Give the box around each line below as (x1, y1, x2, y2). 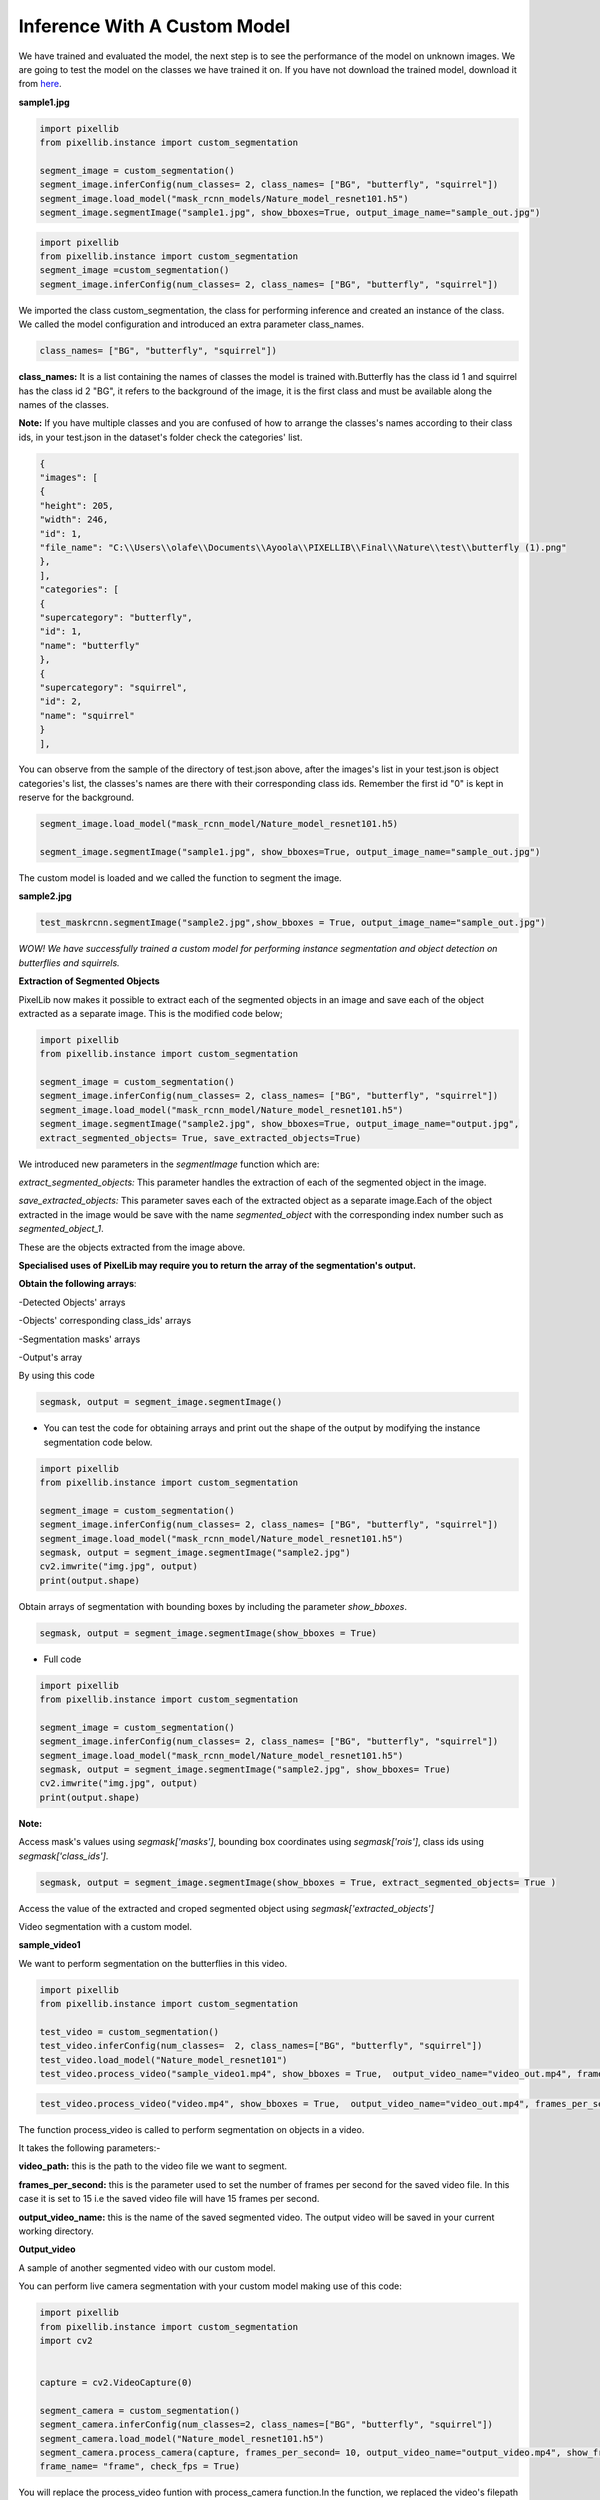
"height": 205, (39, 500, 114, 511)
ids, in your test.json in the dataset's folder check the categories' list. (18, 431, 303, 443)
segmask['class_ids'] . (18, 1850, 109, 1862)
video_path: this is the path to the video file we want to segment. (18, 2160, 288, 2172)
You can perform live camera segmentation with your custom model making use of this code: (18, 2280, 402, 2292)
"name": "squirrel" (39, 710, 135, 721)
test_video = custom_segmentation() (39, 2026, 220, 2037)
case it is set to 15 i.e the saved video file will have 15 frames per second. (18, 2193, 320, 2205)
